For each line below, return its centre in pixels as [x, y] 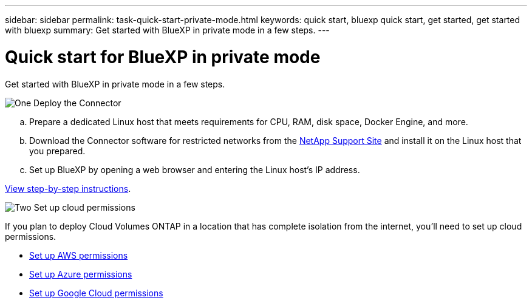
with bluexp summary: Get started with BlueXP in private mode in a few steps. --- [167, 30]
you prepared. [57, 151]
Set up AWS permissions [79, 255]
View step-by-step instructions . [68, 188]
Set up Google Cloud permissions [96, 293]
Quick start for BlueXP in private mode [163, 57]
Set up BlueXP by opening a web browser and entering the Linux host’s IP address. [195, 169]
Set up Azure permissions [81, 274]
